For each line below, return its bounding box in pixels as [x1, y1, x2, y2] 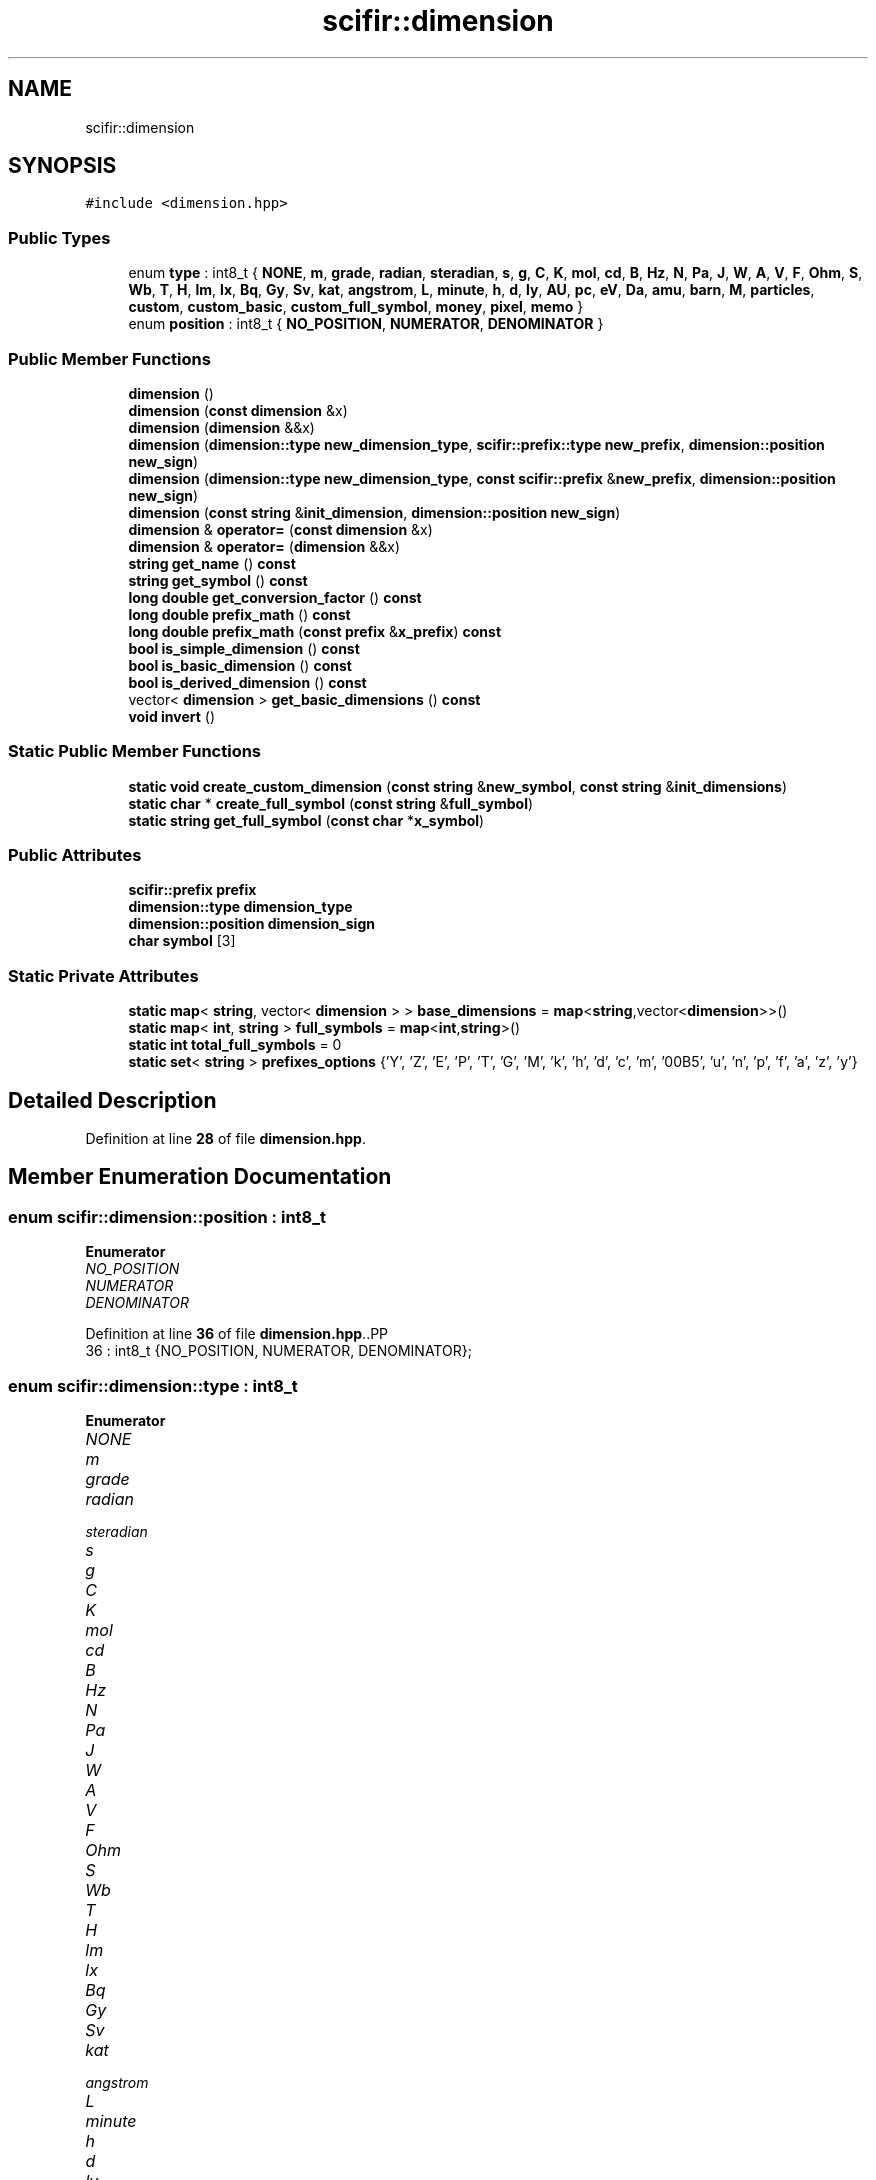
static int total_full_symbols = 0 [128, 1036, 342, 1054]
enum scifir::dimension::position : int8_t [8, 1206, 326, 1227]
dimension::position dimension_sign [128, 915, 375, 933]
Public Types [8, 227, 111, 248]
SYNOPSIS [8, 153, 117, 179]
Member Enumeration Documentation [8, 1164, 392, 1190]
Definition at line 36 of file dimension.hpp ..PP [85, 1325, 389, 1343]
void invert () [128, 707, 216, 725]
